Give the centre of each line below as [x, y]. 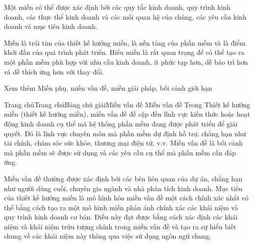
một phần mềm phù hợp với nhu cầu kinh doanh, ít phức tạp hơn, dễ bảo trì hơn [126, 61]
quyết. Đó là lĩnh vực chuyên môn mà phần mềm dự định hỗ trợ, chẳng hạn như [125, 133]
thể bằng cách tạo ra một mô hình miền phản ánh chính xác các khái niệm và [121, 207]
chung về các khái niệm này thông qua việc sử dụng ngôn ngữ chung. [108, 236]
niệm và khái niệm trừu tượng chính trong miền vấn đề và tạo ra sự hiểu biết [120, 226]
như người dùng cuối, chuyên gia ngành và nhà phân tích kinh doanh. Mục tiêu [123, 188]
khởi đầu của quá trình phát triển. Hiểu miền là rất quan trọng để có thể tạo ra [124, 52]
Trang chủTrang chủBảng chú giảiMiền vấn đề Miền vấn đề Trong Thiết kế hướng [127, 104]
